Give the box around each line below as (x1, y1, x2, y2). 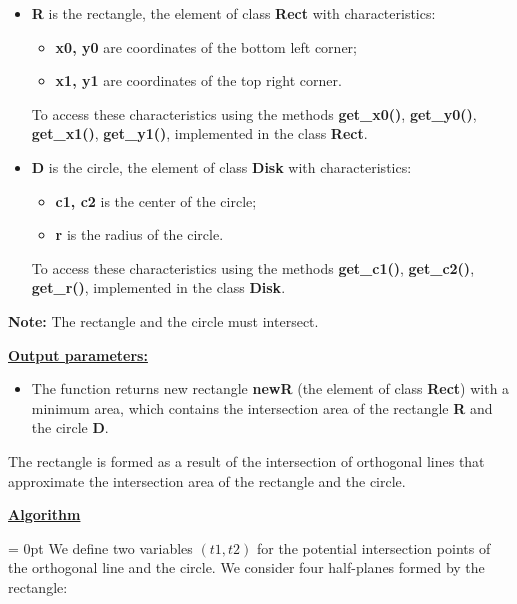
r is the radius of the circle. (55, 224, 224, 245)
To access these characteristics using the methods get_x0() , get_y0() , (31, 103, 477, 124)
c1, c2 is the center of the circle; (55, 190, 257, 211)
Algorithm (8, 504, 81, 525)
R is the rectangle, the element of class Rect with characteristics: (31, 3, 436, 23)
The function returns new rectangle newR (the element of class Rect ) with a (31, 378, 510, 399)
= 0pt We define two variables (8, 537, 193, 558)
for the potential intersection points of (256, 537, 491, 558)
